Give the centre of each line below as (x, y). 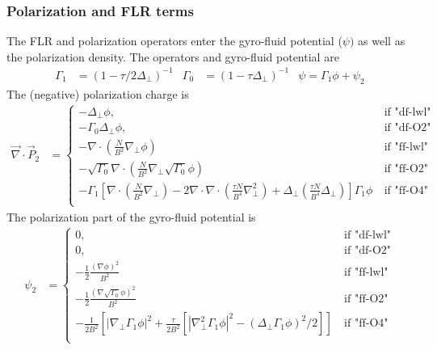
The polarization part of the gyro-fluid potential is (131, 216)
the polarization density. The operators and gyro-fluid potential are (173, 56)
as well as (382, 41)
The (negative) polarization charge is (98, 93)
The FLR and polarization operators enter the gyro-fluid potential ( (174, 41)
